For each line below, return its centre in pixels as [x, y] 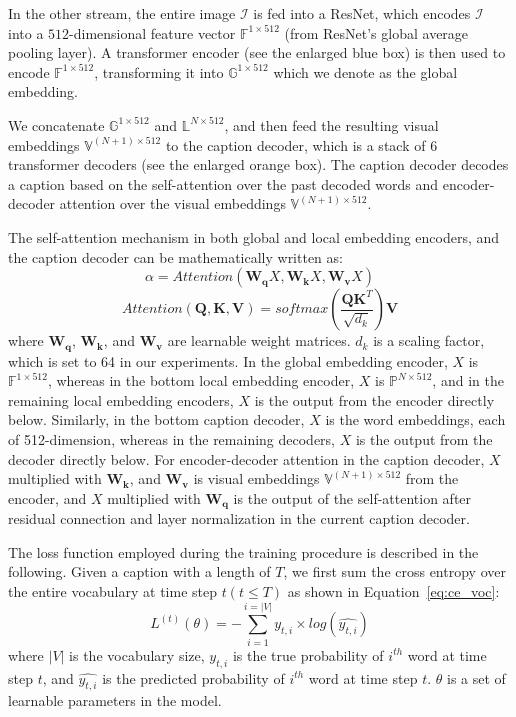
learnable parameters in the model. [115, 700]
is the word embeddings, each [415, 419]
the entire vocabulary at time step [112, 590]
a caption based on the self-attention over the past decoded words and [223, 183]
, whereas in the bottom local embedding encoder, [201, 380]
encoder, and [47, 497]
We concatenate [56, 124]
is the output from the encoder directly [374, 399]
